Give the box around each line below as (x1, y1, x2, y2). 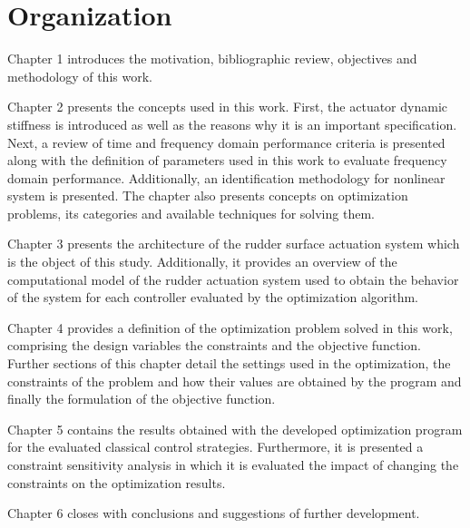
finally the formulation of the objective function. (7, 389, 276, 408)
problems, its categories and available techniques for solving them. (7, 203, 375, 222)
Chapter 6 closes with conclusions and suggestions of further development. (7, 504, 420, 523)
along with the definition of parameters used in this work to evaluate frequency (7, 151, 447, 170)
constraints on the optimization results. (7, 473, 226, 492)
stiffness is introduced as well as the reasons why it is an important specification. (7, 114, 457, 133)
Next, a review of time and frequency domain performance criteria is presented (7, 132, 446, 152)
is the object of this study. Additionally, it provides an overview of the (7, 252, 397, 271)
